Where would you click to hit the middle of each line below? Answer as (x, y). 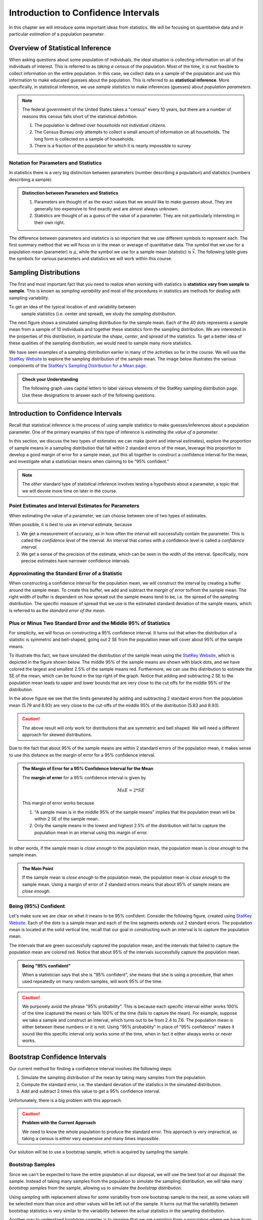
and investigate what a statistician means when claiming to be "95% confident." (89, 462)
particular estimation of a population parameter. (57, 34)
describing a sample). (31, 179)
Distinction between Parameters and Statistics (70, 193)
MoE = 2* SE (131, 790)
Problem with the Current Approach (59, 1123)
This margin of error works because (58, 803)
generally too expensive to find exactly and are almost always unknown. (106, 209)
